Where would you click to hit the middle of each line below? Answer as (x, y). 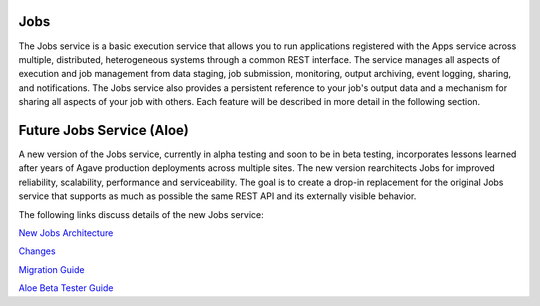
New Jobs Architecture (66, 232)
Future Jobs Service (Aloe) (103, 130)
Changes (37, 251)
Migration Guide (51, 269)
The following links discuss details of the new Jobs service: (141, 214)
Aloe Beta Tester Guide (66, 288)
